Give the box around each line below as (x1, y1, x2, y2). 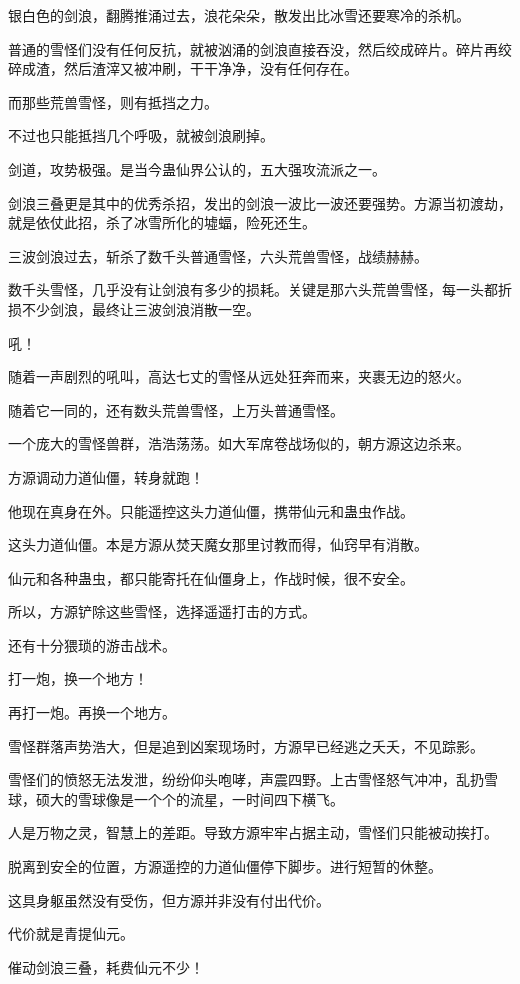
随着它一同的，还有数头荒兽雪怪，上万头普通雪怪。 (8, 399, 344, 420)
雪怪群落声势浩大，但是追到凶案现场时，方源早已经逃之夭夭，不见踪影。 (8, 735, 484, 756)
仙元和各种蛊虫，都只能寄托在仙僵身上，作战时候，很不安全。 (8, 567, 414, 588)
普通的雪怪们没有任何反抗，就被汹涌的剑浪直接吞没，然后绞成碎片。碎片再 (8, 38, 498, 59)
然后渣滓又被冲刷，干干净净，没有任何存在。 (63, 58, 358, 79)
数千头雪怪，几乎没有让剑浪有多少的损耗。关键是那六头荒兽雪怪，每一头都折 (8, 279, 512, 300)
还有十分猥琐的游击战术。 (8, 634, 176, 655)
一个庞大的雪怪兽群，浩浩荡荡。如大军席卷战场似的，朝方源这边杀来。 (8, 433, 470, 454)
